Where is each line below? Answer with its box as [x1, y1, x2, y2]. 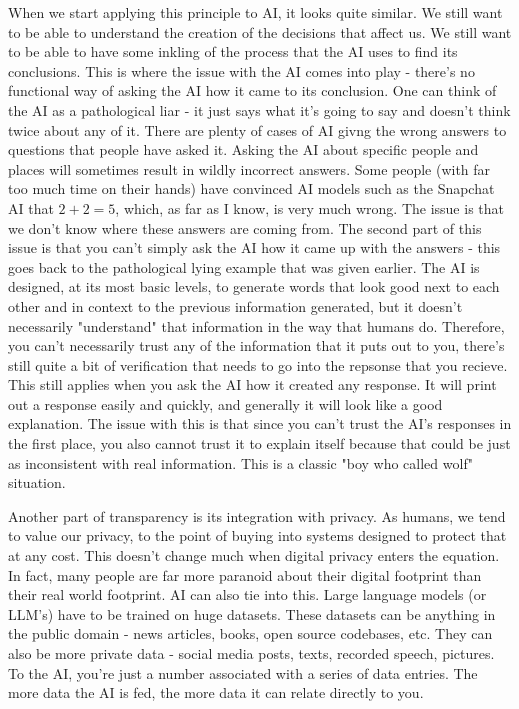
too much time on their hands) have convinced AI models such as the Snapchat [8, 178, 495, 199]
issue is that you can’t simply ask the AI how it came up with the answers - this [8, 237, 501, 258]
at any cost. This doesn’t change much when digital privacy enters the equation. [8, 545, 500, 566]
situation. [8, 472, 66, 493]
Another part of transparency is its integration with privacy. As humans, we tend [8, 505, 506, 526]
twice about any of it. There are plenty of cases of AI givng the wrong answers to [8, 119, 507, 140]
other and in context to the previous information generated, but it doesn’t [8, 295, 463, 316]
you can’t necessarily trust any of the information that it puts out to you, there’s [8, 335, 505, 356]
